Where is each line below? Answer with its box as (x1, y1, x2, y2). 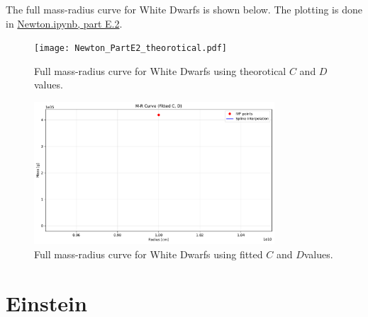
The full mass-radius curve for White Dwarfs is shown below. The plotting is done (6, 2, 362, 16)
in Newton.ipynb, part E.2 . (6, 16, 123, 30)
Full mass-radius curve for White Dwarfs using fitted (34, 247, 263, 262)
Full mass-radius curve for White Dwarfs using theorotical (34, 63, 286, 78)
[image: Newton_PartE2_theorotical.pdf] (34, 43, 228, 54)
